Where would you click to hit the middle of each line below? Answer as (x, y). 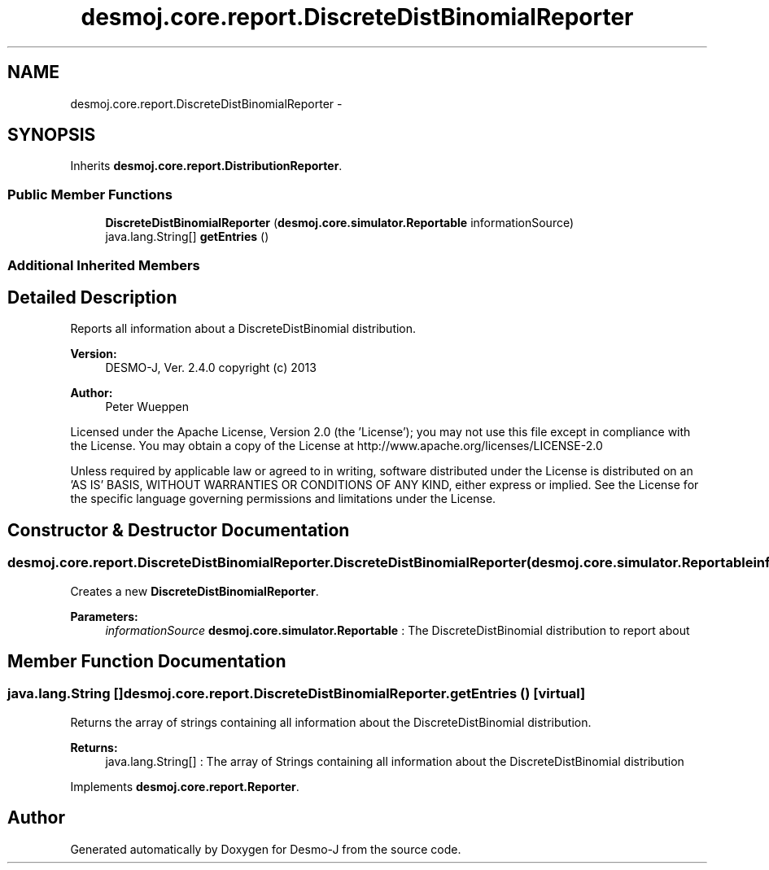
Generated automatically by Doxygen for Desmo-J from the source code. (266, 849)
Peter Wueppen (147, 407)
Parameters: (104, 616)
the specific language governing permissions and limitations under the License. (283, 499)
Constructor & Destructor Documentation (179, 530)
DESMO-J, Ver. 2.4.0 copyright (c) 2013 (211, 368)
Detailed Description (92, 297)
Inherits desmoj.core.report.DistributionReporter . (206, 166)
